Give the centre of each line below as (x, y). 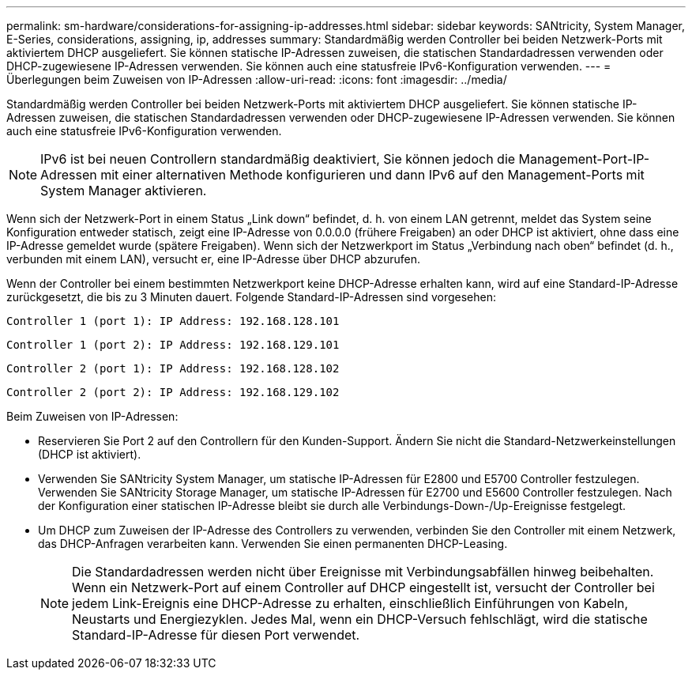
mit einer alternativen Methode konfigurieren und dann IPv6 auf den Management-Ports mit (372, 175)
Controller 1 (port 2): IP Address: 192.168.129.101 (173, 345)
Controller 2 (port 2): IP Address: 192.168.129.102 (173, 392)
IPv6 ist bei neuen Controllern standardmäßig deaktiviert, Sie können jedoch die (278, 159)
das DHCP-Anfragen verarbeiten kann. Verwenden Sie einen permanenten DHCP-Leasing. (273, 544)
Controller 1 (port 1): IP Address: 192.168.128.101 (173, 321)
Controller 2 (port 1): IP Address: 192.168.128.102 (173, 368)
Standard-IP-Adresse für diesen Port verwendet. (216, 635)
